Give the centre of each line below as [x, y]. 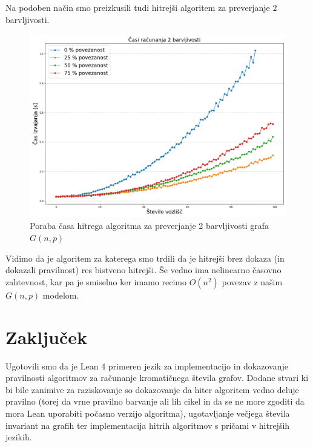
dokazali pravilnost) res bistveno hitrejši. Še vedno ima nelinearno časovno [143, 270]
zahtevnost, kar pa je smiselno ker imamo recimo [96, 281]
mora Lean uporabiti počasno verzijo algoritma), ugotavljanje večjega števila [148, 413]
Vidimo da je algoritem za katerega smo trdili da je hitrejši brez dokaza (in [145, 258]
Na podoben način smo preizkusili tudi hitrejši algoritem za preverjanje [138, 7]
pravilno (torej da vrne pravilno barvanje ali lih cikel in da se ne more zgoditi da [155, 401]
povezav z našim [252, 281]
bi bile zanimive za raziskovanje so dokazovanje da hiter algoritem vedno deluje [152, 389]
